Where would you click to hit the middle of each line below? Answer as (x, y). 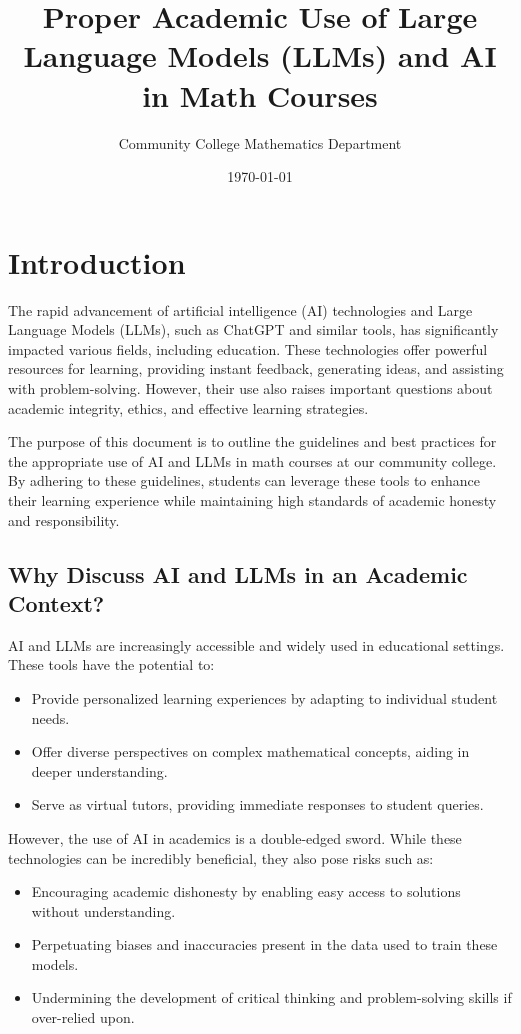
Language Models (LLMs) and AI (260, 55)
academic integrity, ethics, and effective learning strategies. (188, 407)
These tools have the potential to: (111, 664)
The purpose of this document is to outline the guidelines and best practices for (252, 441)
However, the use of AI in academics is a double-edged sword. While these (235, 837)
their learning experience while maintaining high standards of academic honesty (252, 499)
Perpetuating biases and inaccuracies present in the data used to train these (264, 944)
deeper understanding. (99, 770)
